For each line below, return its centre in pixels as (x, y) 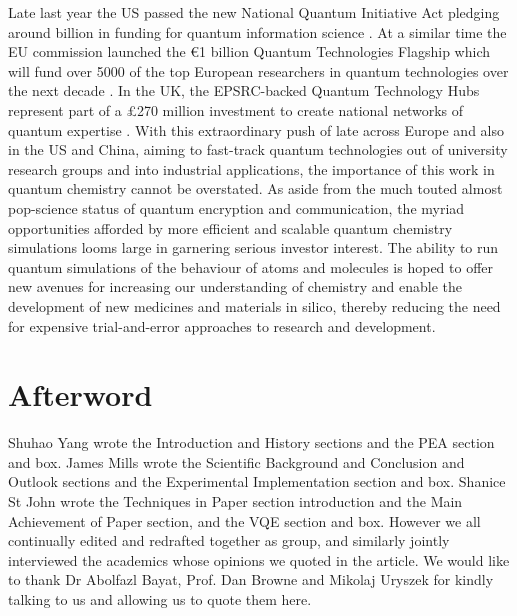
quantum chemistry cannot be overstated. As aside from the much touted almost (255, 188)
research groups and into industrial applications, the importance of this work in (251, 168)
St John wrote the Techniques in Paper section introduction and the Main (235, 501)
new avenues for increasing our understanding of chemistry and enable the (235, 286)
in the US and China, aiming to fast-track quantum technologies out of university (258, 149)
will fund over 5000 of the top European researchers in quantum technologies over (258, 70)
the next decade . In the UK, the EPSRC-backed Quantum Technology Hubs (244, 90)
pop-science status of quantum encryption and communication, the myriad (236, 207)
